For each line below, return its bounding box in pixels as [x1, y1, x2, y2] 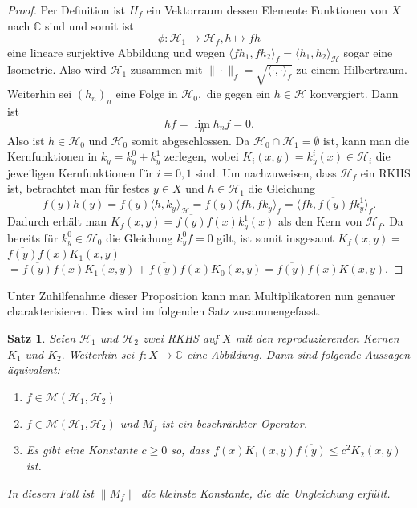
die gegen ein [206, 85, 271, 102]
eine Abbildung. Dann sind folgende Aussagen [186, 345, 411, 362]
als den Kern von [278, 213, 362, 230]
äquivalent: [7, 361, 60, 378]
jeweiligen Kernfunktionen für [7, 164, 153, 181]
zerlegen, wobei [164, 148, 239, 165]
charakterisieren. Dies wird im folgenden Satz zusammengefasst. [7, 303, 321, 319]
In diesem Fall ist [7, 484, 94, 501]
